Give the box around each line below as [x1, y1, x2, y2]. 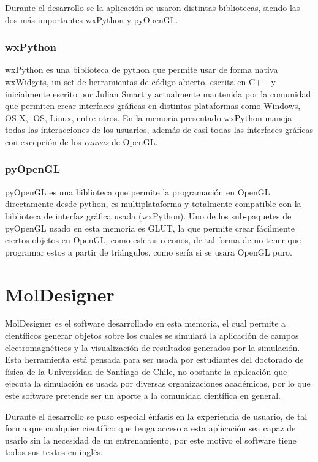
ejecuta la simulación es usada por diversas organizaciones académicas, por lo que [5, 377, 311, 390]
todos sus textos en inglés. [5, 445, 103, 458]
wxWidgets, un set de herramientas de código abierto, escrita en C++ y [5, 75, 276, 88]
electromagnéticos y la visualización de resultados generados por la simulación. [5, 341, 300, 354]
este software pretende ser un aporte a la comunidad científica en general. [5, 389, 281, 402]
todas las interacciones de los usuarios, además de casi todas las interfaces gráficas [5, 123, 314, 136]
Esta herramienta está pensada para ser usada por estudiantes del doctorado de [5, 353, 304, 366]
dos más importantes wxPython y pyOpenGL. [5, 13, 178, 26]
